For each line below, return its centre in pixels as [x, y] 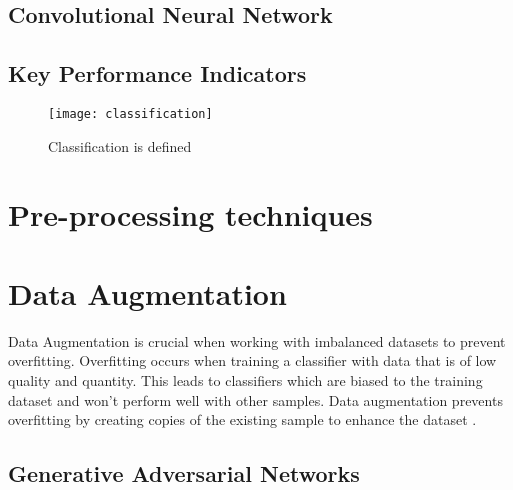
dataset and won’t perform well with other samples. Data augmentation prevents [255, 399]
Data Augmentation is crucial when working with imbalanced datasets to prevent [257, 340]
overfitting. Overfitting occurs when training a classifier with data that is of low [252, 360]
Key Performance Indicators [157, 73]
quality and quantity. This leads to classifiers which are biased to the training [245, 379]
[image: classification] [130, 113]
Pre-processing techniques [190, 214]
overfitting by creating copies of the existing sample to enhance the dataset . [242, 419]
